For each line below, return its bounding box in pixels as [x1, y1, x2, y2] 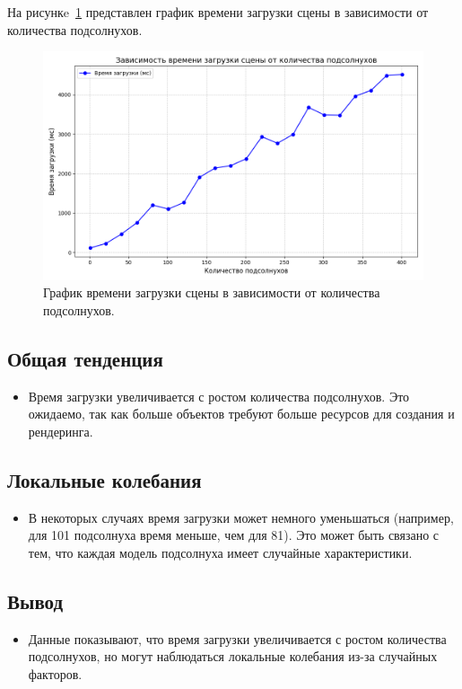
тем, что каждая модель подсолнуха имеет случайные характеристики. [28, 543, 413, 561]
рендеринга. [28, 421, 93, 440]
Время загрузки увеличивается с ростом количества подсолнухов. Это [28, 386, 410, 405]
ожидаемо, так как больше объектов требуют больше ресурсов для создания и [28, 404, 455, 423]
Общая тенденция [7, 344, 163, 372]
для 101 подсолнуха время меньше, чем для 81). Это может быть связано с [28, 526, 440, 544]
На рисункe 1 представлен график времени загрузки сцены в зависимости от [7, 3, 429, 21]
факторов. [28, 664, 83, 683]
